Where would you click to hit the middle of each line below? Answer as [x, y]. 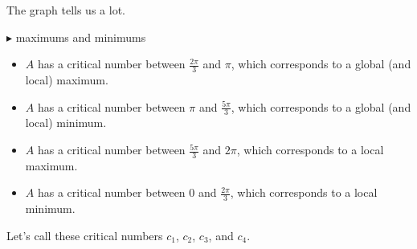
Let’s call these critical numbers [85, 235]
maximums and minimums [81, 37]
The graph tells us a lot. [66, 10]
